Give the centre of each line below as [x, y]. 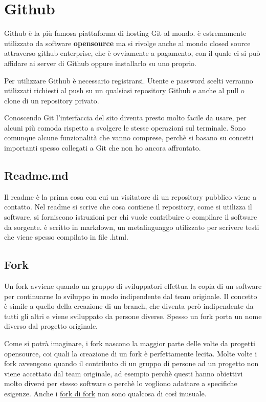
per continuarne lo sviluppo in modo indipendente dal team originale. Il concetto [131, 296]
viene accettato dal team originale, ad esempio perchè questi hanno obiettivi [124, 373]
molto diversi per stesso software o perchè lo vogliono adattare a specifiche [121, 383]
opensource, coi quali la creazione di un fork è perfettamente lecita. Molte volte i [131, 353]
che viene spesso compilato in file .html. [66, 237]
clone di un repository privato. [52, 100]
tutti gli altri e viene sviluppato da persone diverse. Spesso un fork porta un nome [133, 316]
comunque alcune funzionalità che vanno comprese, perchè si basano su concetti [129, 137]
